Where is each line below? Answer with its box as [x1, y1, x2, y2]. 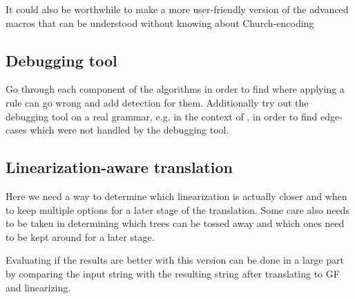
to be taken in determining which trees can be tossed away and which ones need [6, 216, 345, 230]
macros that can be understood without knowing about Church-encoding [6, 15, 314, 30]
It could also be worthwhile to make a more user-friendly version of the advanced [6, 2, 349, 16]
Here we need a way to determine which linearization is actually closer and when [6, 188, 347, 203]
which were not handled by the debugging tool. [30, 123, 229, 137]
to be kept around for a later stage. [6, 229, 155, 244]
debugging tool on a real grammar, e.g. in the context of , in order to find [6, 109, 318, 123]
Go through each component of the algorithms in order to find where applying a [6, 82, 345, 96]
